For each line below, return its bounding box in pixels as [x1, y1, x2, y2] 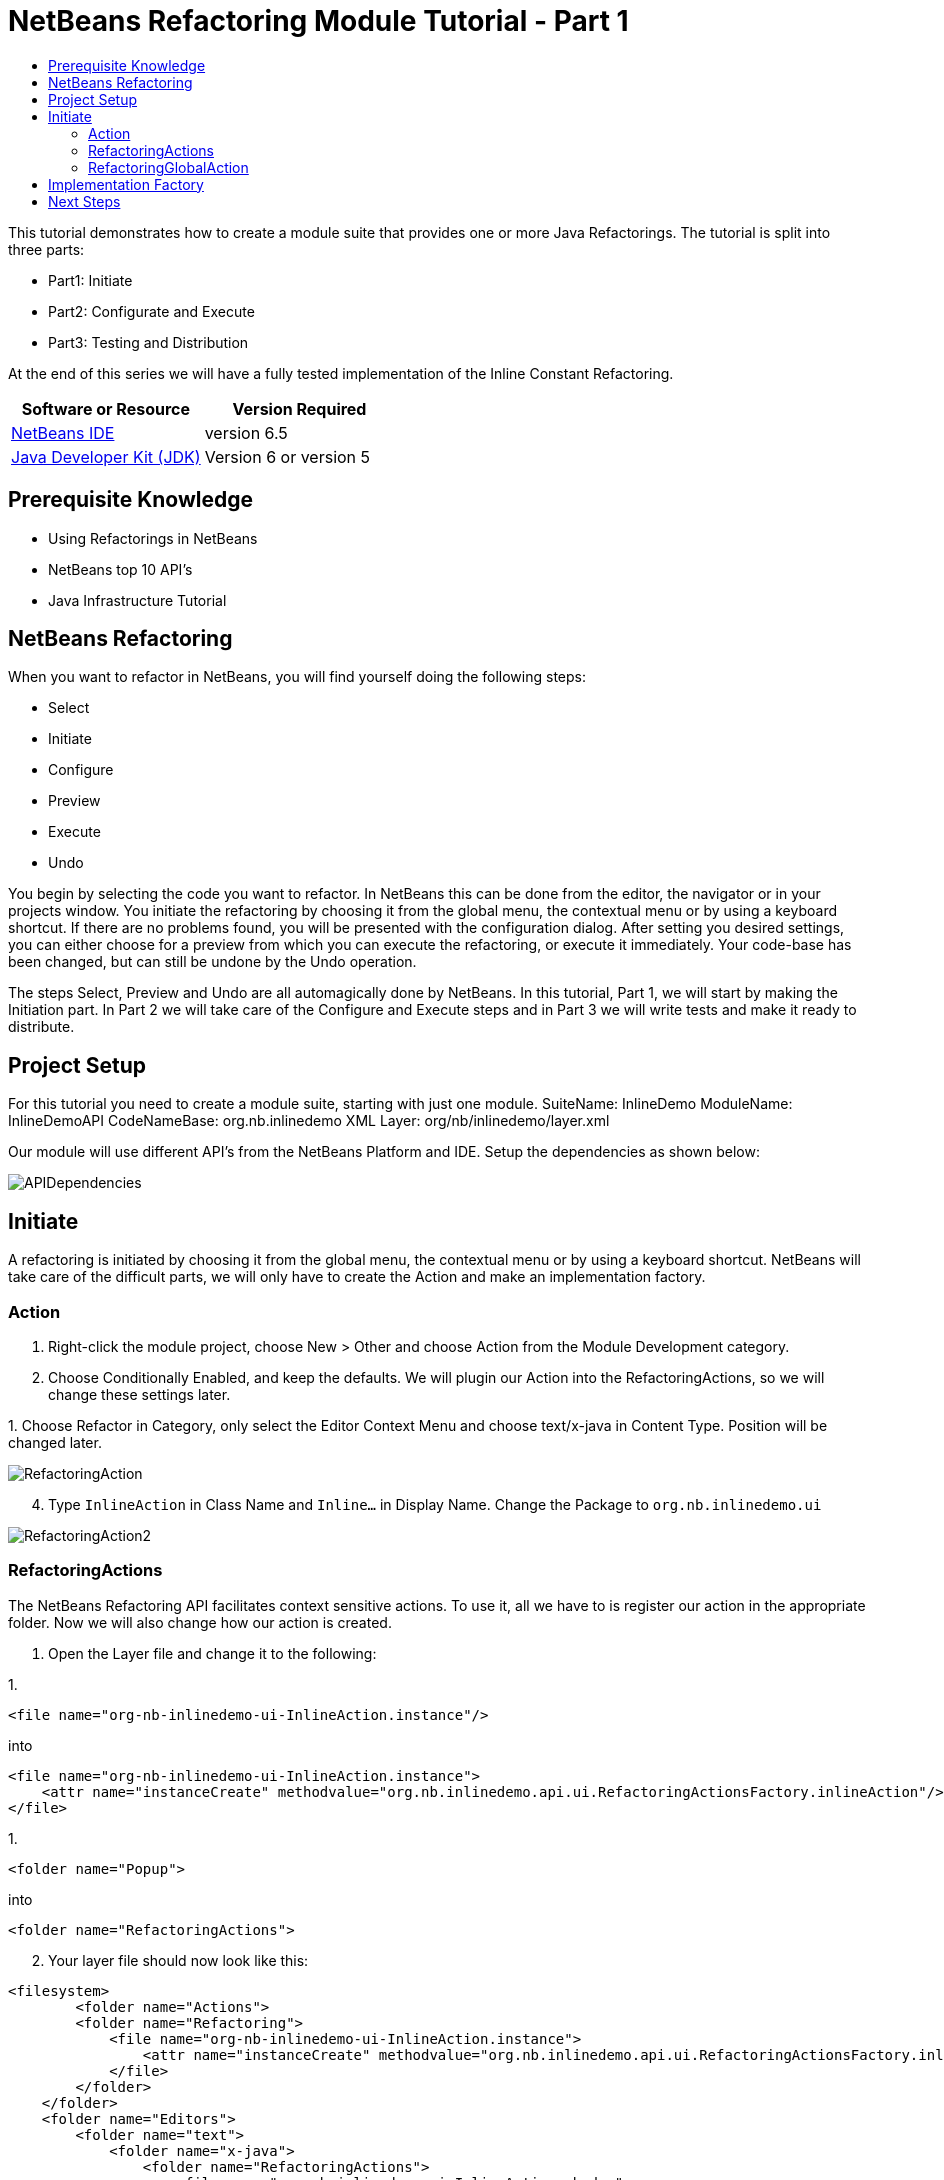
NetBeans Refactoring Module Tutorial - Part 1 [8, 4, 629, 38]
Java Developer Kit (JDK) [11, 446, 201, 467]
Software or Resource [21, 398, 190, 419]
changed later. [8, 1433, 102, 1451]
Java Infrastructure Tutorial [48, 591, 227, 609]
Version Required [232, 398, 367, 419]
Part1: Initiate [48, 271, 133, 289]
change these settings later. [48, 1385, 231, 1403]
